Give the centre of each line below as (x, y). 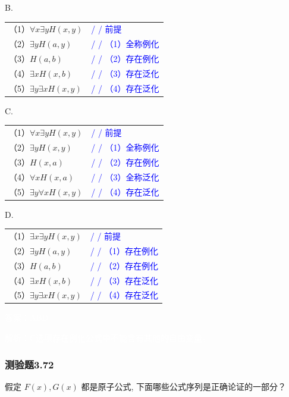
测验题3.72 (29, 364)
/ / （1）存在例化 (124, 250)
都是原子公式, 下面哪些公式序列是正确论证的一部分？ (184, 386)
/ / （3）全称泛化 (125, 176)
